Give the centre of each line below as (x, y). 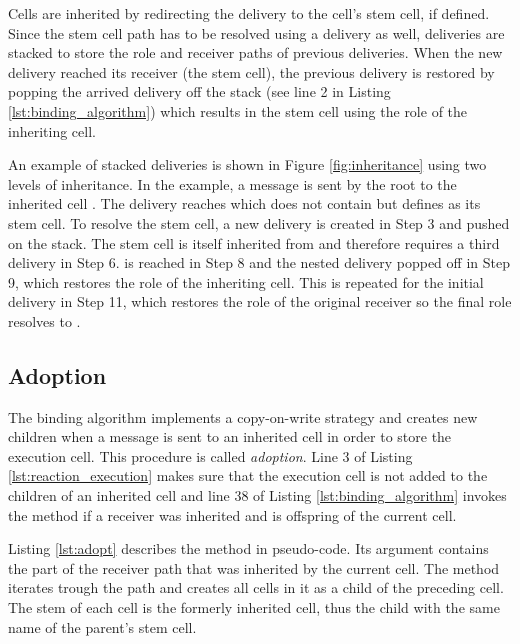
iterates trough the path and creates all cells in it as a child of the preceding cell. (256, 587)
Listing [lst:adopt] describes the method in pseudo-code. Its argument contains (248, 548)
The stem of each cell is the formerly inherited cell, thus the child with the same (254, 607)
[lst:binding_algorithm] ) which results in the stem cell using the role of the (238, 110)
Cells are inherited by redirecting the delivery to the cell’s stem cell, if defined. (249, 13)
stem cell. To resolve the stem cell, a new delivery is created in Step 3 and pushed (259, 222)
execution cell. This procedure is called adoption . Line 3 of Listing (210, 455)
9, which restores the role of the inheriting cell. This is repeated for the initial (246, 281)
